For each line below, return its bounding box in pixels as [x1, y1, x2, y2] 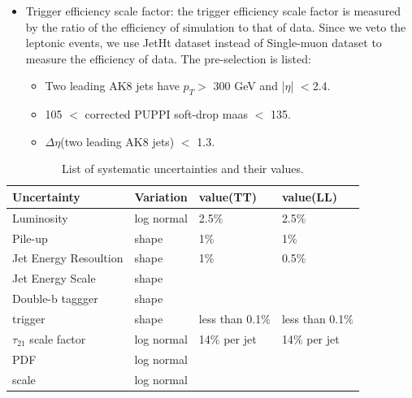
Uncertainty [12, 188, 80, 205]
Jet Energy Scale [12, 270, 96, 287]
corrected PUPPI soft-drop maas [85, 106, 248, 123]
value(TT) [198, 188, 257, 205]
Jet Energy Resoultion [12, 249, 124, 266]
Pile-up [12, 229, 48, 246]
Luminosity [12, 209, 68, 226]
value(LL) [281, 188, 337, 205]
